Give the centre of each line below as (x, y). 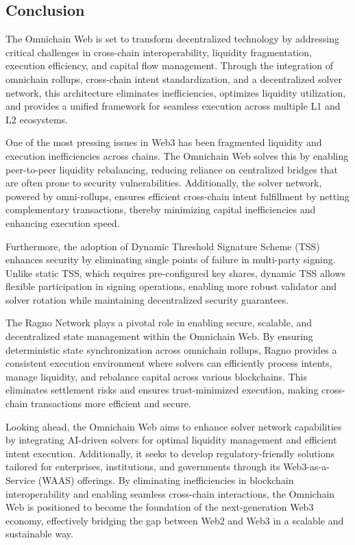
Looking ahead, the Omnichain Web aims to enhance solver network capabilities (174, 426)
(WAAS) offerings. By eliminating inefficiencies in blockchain (166, 480)
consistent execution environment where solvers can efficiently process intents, (169, 363)
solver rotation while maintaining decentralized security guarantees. (147, 299)
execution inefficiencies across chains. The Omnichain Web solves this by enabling (177, 155)
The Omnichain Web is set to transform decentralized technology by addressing (173, 39)
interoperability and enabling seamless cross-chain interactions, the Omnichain (170, 493)
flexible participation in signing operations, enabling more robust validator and (171, 286)
